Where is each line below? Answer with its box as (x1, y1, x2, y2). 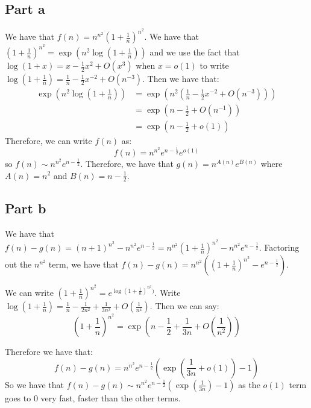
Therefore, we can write (5, 134, 92, 147)
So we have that (5, 378, 64, 391)
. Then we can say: (149, 300, 219, 312)
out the (5, 258, 32, 271)
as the (238, 378, 260, 391)
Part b (5, 198, 46, 217)
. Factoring (259, 241, 300, 254)
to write (199, 59, 229, 72)
